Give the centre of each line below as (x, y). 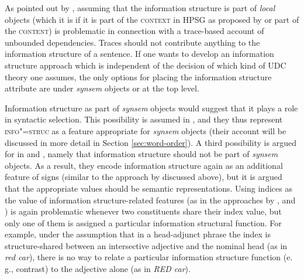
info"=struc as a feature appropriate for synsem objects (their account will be (146, 130)
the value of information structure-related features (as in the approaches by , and (150, 200)
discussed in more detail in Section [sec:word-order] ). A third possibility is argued (151, 142)
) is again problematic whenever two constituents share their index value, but (143, 211)
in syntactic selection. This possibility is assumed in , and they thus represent (144, 119)
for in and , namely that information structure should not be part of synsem (141, 154)
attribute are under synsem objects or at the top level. (102, 88)
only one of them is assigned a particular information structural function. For (143, 222)
